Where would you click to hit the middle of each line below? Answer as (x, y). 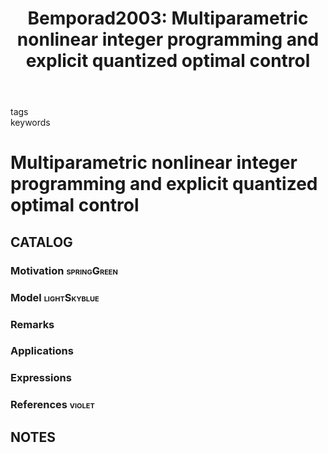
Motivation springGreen (64, 270)
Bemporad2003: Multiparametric (168, 18)
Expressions (41, 378)
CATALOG (41, 242)
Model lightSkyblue (55, 297)
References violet (52, 405)
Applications (42, 351)
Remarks (32, 324)
